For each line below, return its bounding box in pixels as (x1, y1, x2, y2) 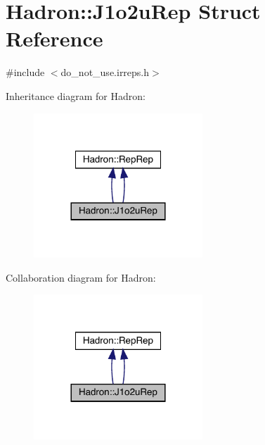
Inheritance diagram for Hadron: (6, 88, 146, 103)
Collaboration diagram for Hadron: (6, 270, 156, 284)
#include (6, 65, 45, 80)
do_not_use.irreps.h (60, 65, 150, 80)
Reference (6, 24, 103, 53)
